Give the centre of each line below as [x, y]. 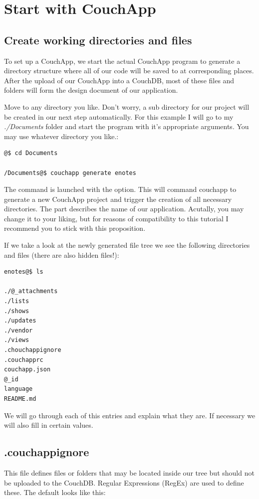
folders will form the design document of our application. [91, 90]
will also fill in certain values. [49, 425]
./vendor [18, 330]
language [18, 389]
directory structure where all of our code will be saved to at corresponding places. [129, 71]
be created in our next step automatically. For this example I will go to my [119, 116]
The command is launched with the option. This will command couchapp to [120, 189]
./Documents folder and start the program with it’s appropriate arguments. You [127, 126]
